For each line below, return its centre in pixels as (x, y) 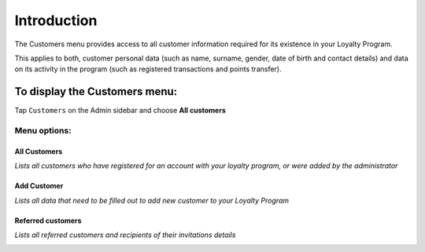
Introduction (56, 20)
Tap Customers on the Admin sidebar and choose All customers (120, 111)
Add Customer (39, 186)
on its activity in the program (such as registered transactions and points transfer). (148, 69)
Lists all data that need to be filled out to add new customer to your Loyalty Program (152, 200)
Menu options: (43, 131)
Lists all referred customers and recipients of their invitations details (125, 235)
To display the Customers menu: (96, 91)
